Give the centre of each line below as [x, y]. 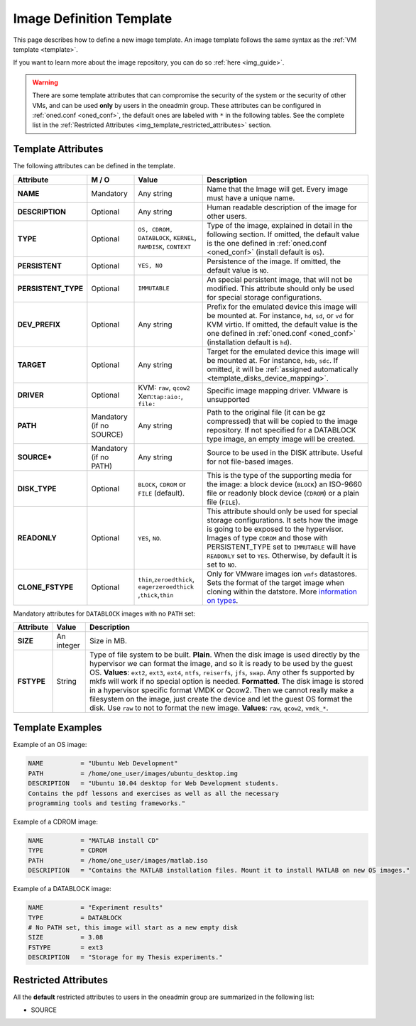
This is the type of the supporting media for [279, 475]
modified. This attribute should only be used [281, 288]
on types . [223, 600]
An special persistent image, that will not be [280, 279]
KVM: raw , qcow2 [164, 387]
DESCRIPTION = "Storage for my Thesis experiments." [125, 957]
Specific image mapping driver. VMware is [278, 391]
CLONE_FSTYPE [45, 587]
